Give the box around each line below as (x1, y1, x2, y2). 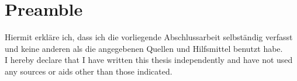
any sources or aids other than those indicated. (5, 65, 172, 77)
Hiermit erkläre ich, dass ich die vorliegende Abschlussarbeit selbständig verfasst (5, 31, 293, 43)
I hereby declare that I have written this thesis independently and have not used (5, 54, 293, 66)
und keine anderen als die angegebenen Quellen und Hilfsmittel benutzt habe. (5, 42, 283, 54)
